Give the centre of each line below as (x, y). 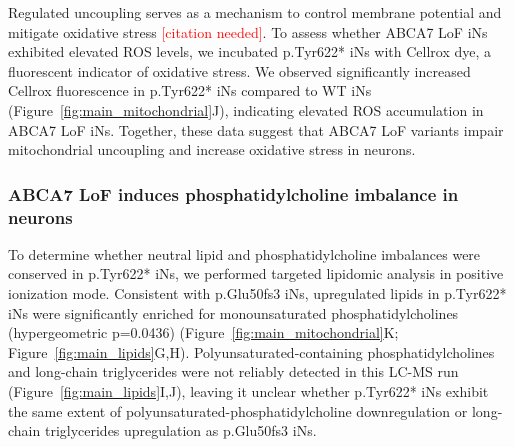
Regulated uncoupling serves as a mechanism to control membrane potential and (255, 12)
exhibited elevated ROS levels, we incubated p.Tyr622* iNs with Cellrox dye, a (250, 51)
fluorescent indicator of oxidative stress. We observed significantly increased (239, 70)
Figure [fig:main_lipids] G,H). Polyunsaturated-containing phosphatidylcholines (251, 351)
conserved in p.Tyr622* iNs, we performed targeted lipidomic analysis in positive (256, 273)
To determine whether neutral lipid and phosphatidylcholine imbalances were (244, 253)
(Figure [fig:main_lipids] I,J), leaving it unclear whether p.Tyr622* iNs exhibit (248, 391)
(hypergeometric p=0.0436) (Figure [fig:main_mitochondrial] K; (203, 332)
